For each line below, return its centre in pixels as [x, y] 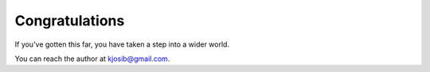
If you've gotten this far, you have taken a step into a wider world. [122, 44]
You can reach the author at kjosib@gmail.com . [92, 59]
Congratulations [70, 21]
